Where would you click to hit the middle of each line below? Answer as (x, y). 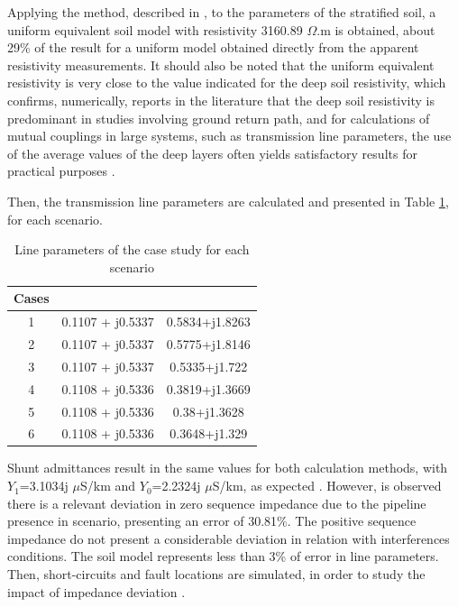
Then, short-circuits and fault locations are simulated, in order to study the (216, 574)
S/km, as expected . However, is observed (327, 486)
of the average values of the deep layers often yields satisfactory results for (212, 153)
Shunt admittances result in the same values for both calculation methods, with (228, 468)
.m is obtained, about (376, 29)
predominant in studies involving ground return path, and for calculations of (219, 118)
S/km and (108, 486)
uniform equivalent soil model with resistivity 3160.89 (155, 29)
